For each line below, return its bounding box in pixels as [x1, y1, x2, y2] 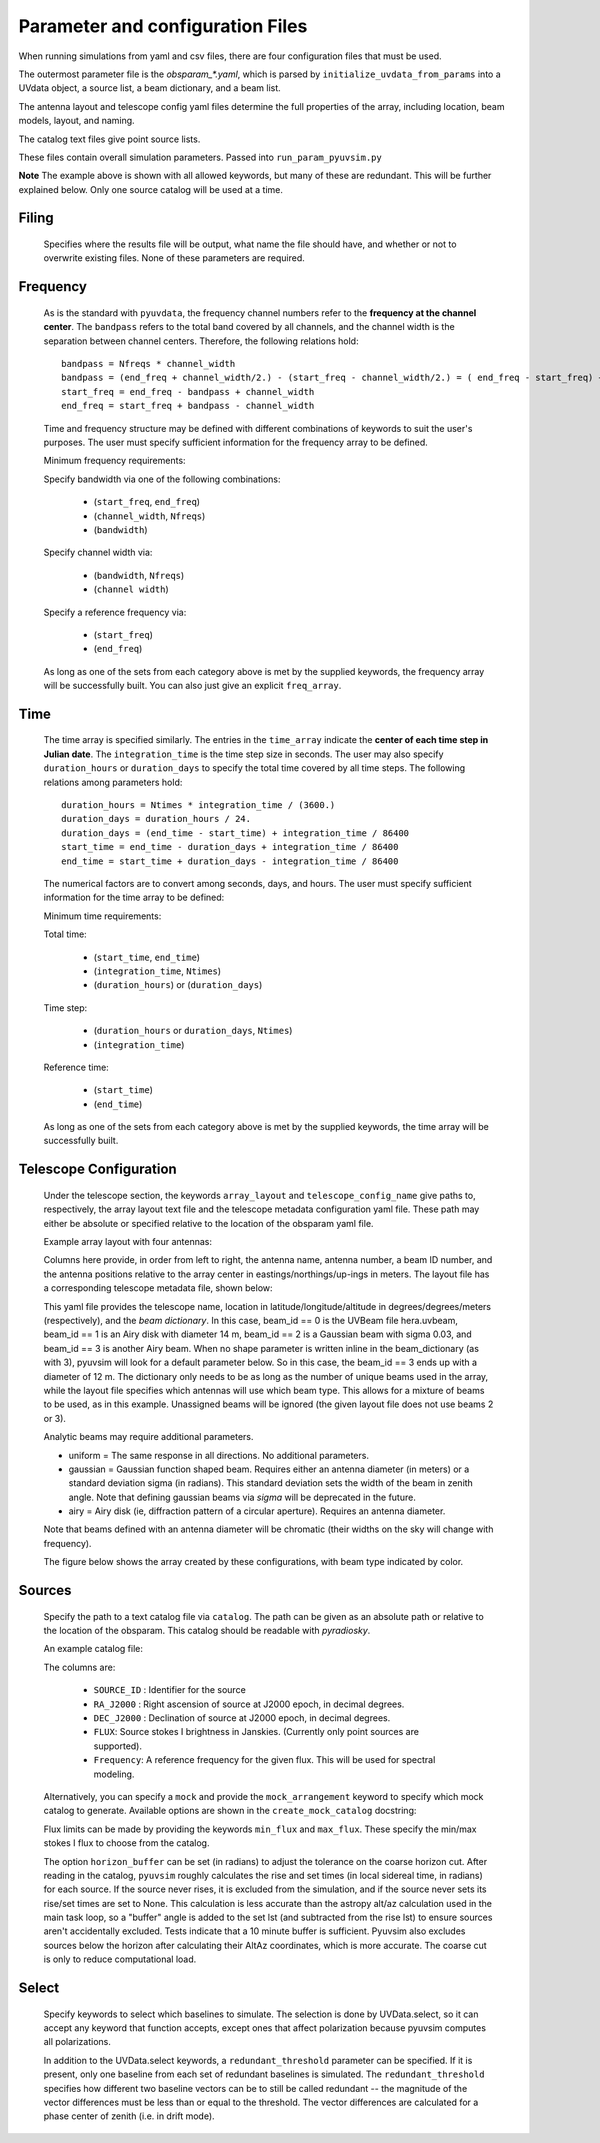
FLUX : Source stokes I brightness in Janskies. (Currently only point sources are [93, 1726, 420, 1738]
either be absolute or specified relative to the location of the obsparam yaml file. [43, 1217, 374, 1229]
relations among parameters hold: [43, 776, 183, 788]
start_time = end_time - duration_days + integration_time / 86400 [61, 841, 399, 853]
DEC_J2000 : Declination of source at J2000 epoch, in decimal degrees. [93, 1712, 391, 1724]
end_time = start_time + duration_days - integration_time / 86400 [61, 855, 399, 867]
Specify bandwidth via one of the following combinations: [43, 473, 281, 485]
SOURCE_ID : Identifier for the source [93, 1684, 247, 1696]
